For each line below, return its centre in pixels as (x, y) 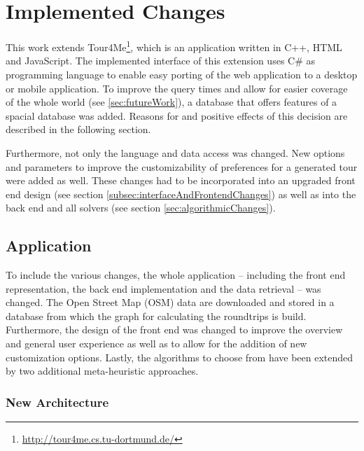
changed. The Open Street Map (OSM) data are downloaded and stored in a (170, 302)
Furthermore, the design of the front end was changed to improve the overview (174, 329)
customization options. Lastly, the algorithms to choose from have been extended (180, 357)
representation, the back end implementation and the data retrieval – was (163, 288)
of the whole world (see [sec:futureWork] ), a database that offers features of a (171, 102)
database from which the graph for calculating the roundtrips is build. (156, 315)
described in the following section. (78, 129)
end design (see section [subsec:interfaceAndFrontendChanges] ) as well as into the (181, 194)
